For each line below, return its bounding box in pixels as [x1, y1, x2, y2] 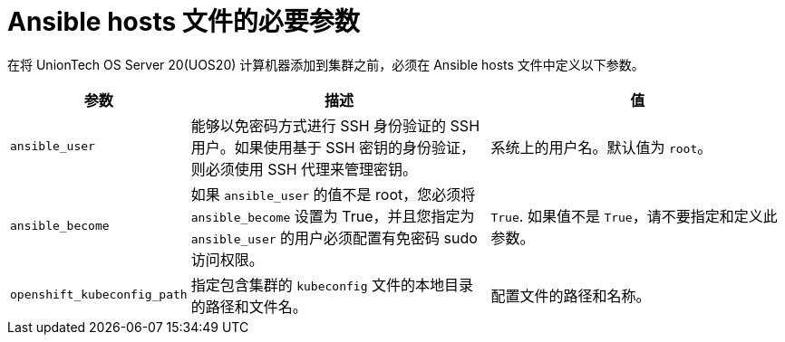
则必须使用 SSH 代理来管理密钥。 [190, 159, 418, 178]
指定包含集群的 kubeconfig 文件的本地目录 [190, 275, 473, 294]
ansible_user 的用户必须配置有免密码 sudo [190, 228, 478, 247]
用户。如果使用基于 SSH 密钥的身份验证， [190, 138, 476, 157]
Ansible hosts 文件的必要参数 [7, 6, 360, 37]
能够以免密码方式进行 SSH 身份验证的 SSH [190, 116, 480, 135]
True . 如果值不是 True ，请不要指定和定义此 [490, 206, 778, 225]
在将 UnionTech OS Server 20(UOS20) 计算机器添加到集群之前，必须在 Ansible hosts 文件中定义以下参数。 [7, 56, 644, 72]
